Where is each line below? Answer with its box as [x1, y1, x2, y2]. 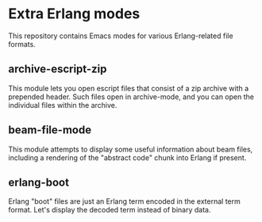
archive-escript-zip [8, 63, 107, 76]
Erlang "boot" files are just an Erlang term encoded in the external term [8, 197, 241, 206]
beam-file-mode [8, 124, 92, 137]
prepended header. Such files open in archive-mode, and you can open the [8, 92, 254, 101]
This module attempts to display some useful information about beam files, [8, 144, 253, 154]
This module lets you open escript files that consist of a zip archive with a [8, 83, 249, 93]
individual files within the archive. [8, 100, 118, 109]
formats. [8, 39, 36, 48]
